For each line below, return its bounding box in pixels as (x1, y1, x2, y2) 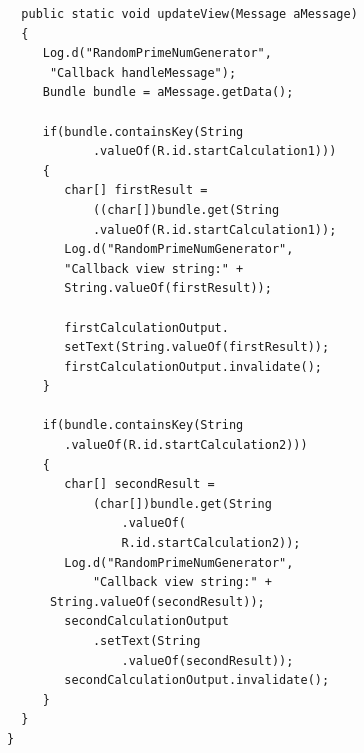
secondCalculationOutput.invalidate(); (64, 673, 330, 688)
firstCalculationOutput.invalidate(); (64, 359, 322, 374)
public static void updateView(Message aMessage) (21, 7, 358, 21)
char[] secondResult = (64, 477, 215, 492)
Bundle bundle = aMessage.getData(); (42, 85, 294, 100)
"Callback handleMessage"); (49, 65, 237, 80)
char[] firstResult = (64, 183, 208, 198)
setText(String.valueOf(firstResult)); (64, 340, 330, 355)
